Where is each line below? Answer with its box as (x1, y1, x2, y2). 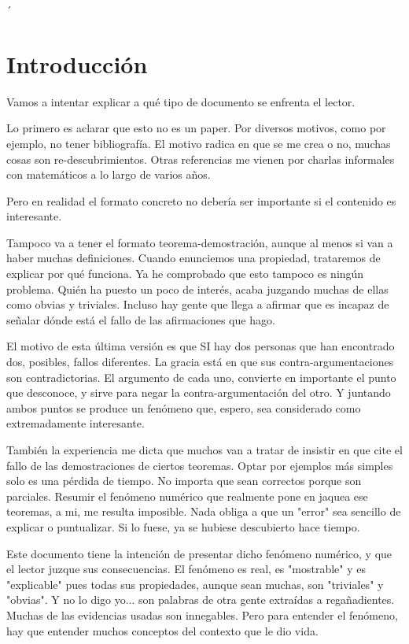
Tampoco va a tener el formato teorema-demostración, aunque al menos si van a (6, 234, 393, 250)
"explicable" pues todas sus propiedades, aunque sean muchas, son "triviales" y (6, 576, 384, 592)
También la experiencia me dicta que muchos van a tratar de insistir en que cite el (6, 442, 403, 457)
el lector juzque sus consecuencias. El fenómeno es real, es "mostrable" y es (6, 561, 366, 577)
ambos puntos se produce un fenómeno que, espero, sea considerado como (6, 399, 361, 416)
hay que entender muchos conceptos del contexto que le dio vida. (6, 622, 319, 638)
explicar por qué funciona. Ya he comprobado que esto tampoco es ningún (6, 265, 364, 282)
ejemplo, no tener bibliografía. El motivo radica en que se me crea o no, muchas (6, 135, 391, 151)
